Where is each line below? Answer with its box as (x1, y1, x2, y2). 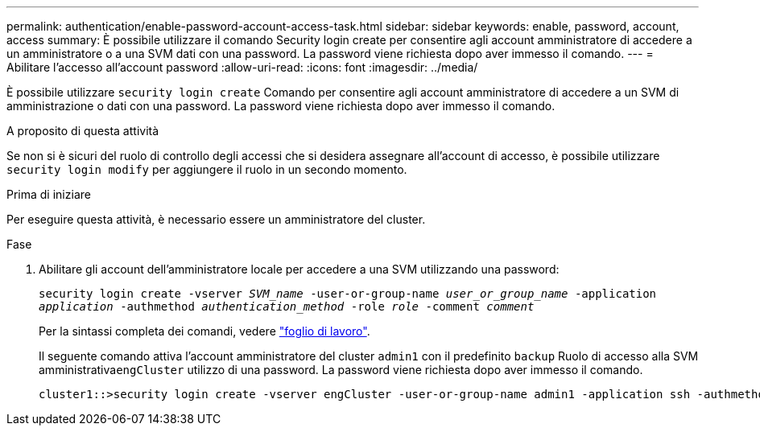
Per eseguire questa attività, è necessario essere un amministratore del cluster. (6, 212, 426, 226)
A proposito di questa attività (6, 124, 159, 138)
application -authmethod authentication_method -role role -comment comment (39, 300, 535, 313)
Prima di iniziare (6, 187, 91, 201)
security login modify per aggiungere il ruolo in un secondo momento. (6, 163, 407, 176)
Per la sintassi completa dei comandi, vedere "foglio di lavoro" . (39, 324, 370, 338)
